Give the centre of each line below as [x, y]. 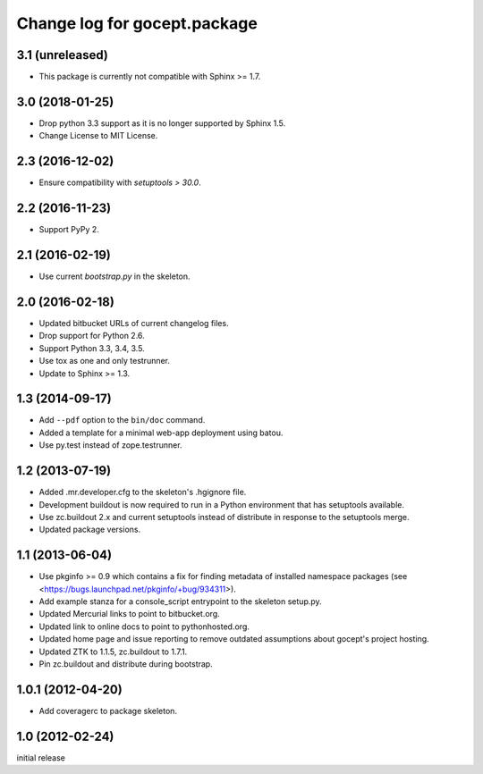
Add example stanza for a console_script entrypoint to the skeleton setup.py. [180, 602]
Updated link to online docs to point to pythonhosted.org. [144, 627]
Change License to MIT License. [98, 136]
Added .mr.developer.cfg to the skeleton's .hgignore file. [143, 492]
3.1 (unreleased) [63, 55]
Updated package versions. [90, 530]
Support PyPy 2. [69, 230]
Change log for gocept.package [137, 23]
